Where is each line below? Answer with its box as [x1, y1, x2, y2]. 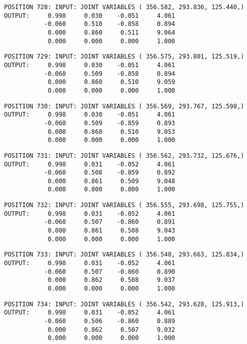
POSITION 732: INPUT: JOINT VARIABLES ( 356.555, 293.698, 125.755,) [4, 202, 244, 209]
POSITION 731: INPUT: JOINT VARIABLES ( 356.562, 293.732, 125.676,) [4, 152, 244, 159]
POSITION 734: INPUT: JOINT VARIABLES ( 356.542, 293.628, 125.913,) [4, 300, 244, 308]
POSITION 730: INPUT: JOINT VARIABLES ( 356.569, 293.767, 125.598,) [4, 102, 244, 110]
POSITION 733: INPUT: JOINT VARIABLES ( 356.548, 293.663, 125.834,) [4, 251, 244, 259]
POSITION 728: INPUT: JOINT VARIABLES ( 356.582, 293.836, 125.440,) [4, 4, 244, 11]
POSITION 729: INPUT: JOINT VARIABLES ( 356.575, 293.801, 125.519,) [4, 53, 244, 61]
